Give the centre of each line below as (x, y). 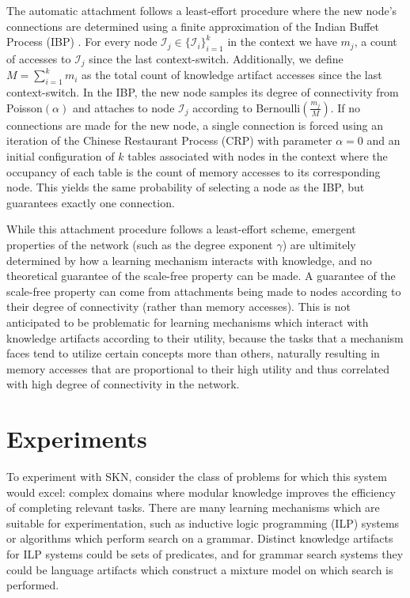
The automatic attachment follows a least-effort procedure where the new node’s (202, 10)
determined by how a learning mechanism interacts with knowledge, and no (189, 260)
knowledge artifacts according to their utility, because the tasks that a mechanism (205, 337)
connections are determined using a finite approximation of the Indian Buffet (193, 26)
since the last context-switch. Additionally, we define (216, 58)
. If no (345, 107)
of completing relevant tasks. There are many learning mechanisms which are (193, 507)
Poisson (25, 107)
